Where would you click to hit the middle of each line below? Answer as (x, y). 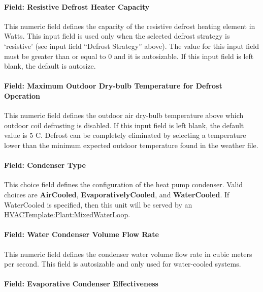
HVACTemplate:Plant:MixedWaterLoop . (67, 214)
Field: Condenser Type (45, 165)
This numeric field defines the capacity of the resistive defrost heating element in (130, 26)
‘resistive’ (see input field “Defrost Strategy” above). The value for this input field (132, 46)
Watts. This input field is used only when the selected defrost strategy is (117, 36)
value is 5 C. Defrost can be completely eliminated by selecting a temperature (125, 135)
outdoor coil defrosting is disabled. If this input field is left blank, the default (124, 125)
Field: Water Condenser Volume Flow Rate (81, 234)
